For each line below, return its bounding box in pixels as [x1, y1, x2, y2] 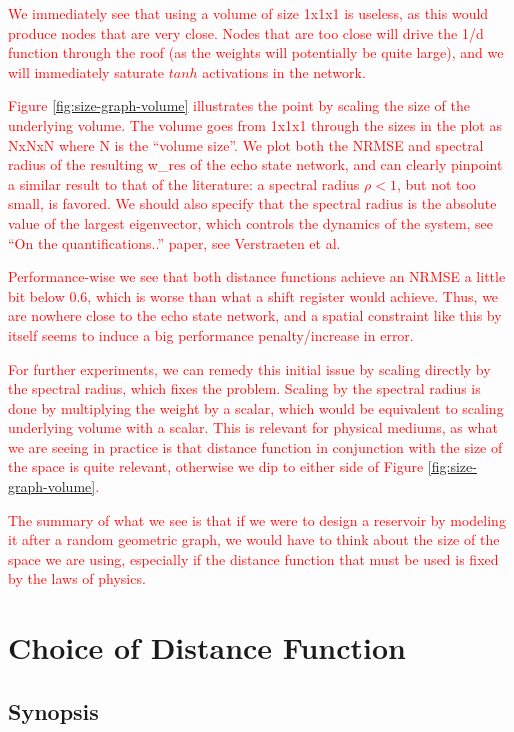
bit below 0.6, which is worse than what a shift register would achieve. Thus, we [8, 285, 499, 306]
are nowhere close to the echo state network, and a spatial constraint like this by [8, 305, 502, 326]
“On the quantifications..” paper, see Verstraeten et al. [8, 232, 341, 253]
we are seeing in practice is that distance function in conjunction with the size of [8, 436, 503, 457]
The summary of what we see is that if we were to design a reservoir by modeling [8, 509, 506, 530]
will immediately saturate [8, 61, 165, 82]
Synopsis [8, 695, 99, 726]
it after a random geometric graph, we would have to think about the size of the [8, 529, 500, 550]
